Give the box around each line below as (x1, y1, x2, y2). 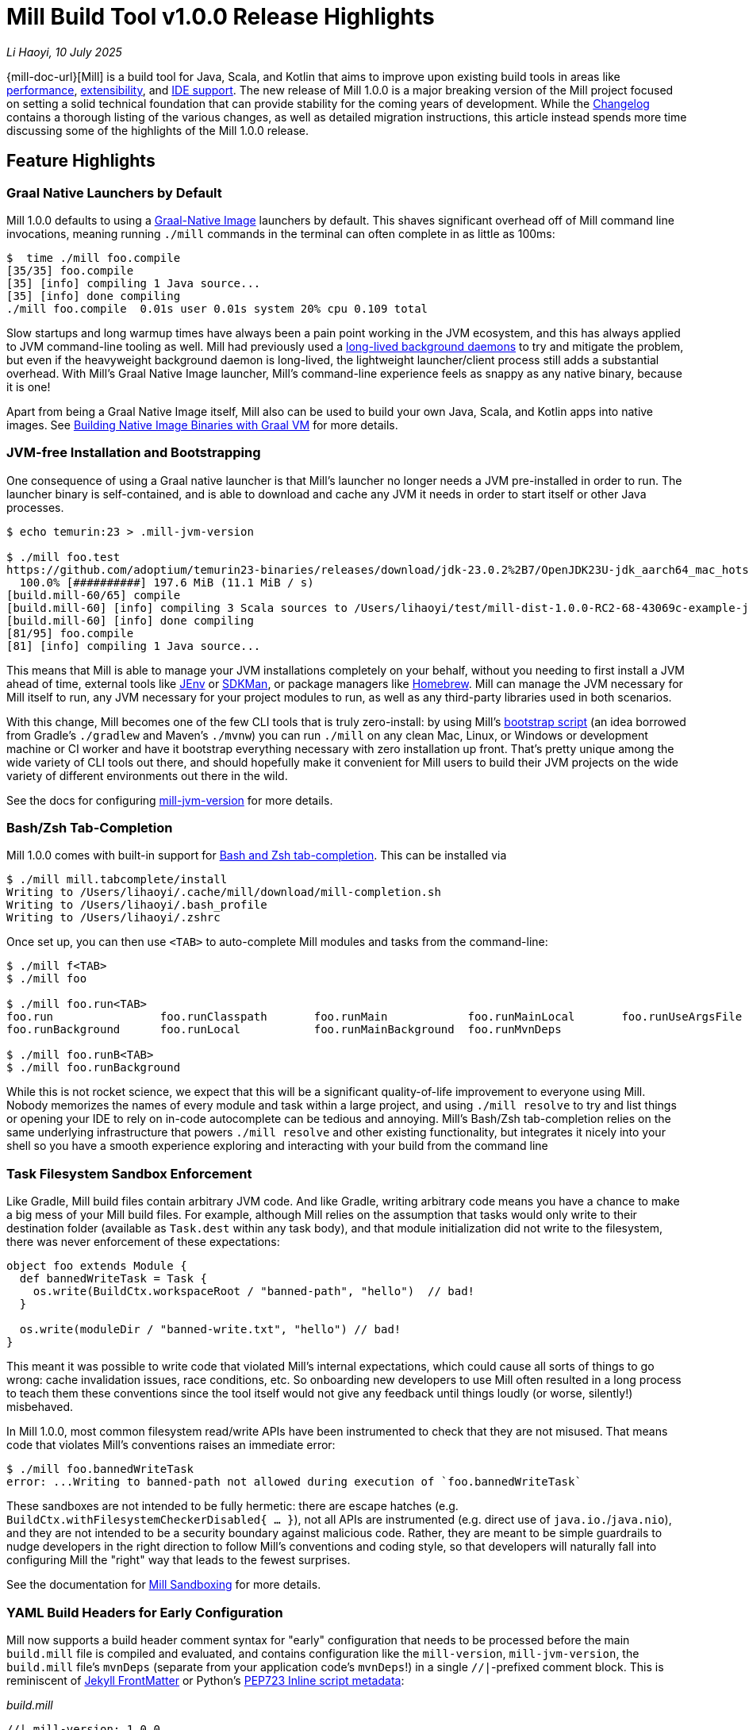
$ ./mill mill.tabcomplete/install (6, 873, 228, 886)
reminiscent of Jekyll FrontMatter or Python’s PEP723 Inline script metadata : (6, 1673, 405, 1687)
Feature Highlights (6, 151, 156, 171)
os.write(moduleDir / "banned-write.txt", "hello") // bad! (19, 1323, 401, 1336)
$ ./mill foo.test (6, 550, 121, 563)
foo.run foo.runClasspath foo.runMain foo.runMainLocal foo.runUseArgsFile (6, 1010, 743, 1024)
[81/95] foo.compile (6, 626, 134, 640)
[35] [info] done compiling (6, 289, 181, 302)
